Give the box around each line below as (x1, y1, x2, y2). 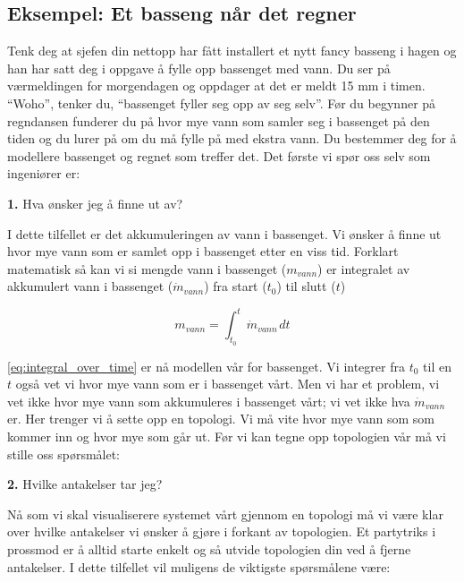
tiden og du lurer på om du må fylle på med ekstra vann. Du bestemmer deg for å (7, 129, 457, 148)
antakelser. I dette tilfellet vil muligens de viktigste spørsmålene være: (7, 557, 391, 576)
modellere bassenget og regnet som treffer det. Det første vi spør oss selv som (7, 146, 431, 165)
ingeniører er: (7, 164, 80, 183)
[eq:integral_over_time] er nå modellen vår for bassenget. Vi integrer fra (7, 356, 405, 375)
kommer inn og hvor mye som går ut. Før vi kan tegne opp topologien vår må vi (7, 427, 446, 445)
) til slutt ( (276, 277, 336, 295)
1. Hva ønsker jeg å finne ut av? (7, 193, 183, 212)
